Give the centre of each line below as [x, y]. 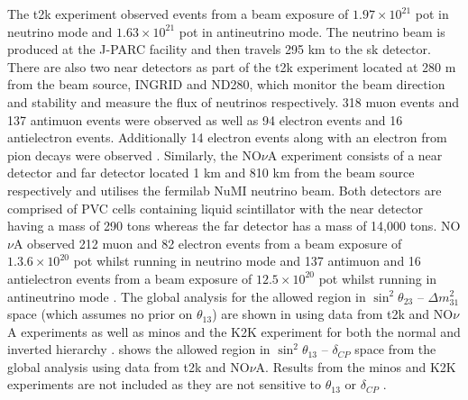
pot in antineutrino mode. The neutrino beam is [312, 31]
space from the [395, 349]
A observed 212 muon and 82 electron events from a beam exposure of [207, 243]
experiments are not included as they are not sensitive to [165, 384]
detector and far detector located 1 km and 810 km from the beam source [211, 173]
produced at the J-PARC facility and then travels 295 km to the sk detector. [219, 49]
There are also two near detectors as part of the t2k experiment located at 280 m [232, 66]
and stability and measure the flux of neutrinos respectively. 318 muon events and [234, 101]
